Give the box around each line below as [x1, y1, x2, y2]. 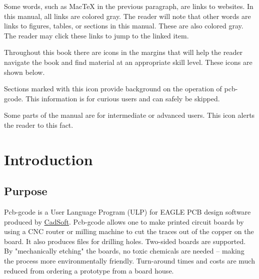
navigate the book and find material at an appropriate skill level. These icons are [4, 56, 252, 67]
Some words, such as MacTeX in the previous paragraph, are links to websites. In [4, 1, 253, 11]
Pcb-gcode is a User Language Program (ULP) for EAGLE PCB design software [4, 207, 251, 217]
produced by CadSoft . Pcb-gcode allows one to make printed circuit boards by [4, 216, 244, 227]
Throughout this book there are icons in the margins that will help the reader [4, 47, 242, 57]
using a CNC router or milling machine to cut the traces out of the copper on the [4, 226, 254, 237]
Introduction [4, 149, 93, 169]
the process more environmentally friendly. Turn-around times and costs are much [4, 256, 255, 266]
